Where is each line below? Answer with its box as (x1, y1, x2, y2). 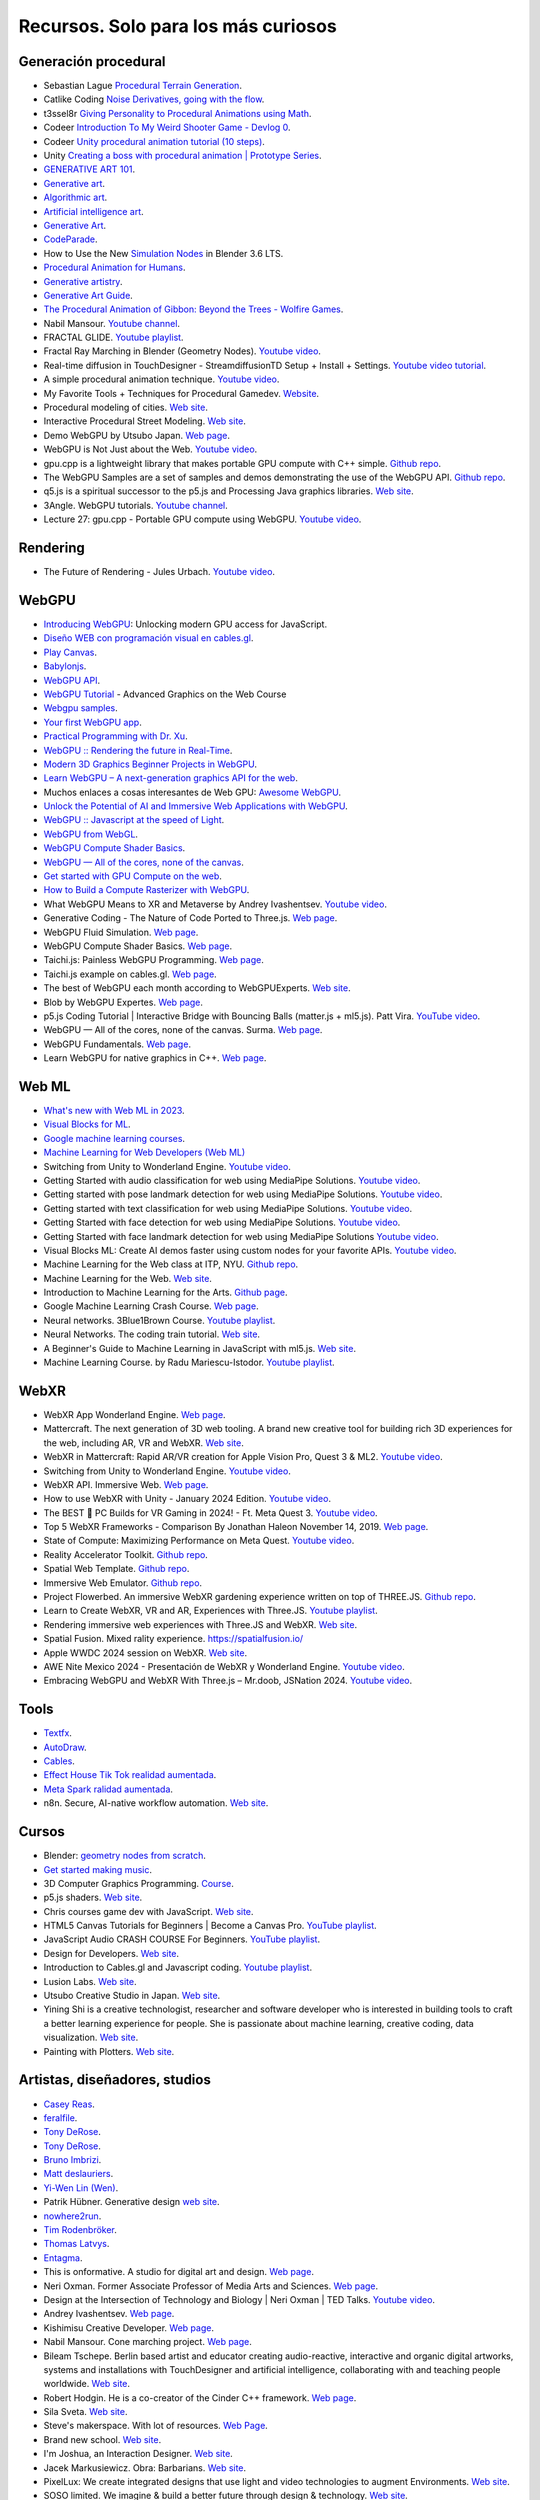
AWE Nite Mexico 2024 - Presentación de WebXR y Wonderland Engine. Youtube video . (43, 1660, 405, 1672)
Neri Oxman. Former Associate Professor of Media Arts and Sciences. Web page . (43, 2280, 379, 2292)
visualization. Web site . (43, 2031, 139, 2044)
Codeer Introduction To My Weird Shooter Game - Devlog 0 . (43, 121, 291, 134)
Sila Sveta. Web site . (43, 2406, 128, 2418)
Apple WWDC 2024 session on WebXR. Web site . (43, 1646, 248, 1659)
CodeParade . (43, 233, 99, 245)
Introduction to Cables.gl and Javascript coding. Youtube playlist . (43, 1961, 313, 1974)
